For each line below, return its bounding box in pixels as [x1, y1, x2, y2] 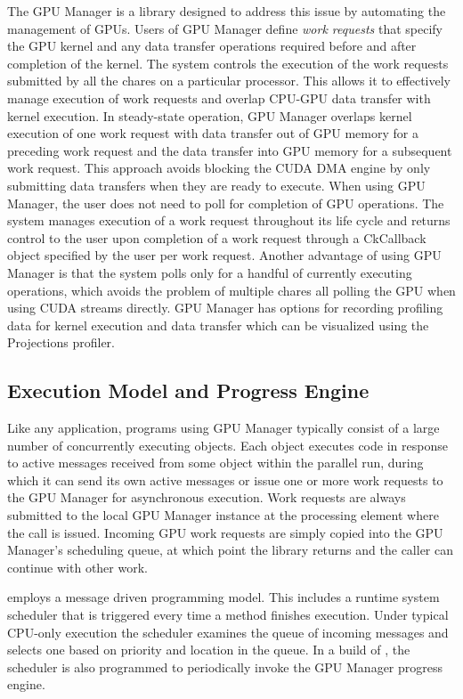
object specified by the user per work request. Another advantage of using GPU [7, 246, 442, 264]
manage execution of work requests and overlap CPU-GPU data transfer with [7, 88, 431, 107]
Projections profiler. [7, 333, 115, 352]
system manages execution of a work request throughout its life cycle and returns [7, 211, 451, 230]
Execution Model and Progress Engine [7, 377, 370, 404]
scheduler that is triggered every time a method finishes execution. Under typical [7, 606, 449, 624]
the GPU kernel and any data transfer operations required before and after [7, 37, 417, 55]
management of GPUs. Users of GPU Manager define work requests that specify [7, 19, 443, 37]
